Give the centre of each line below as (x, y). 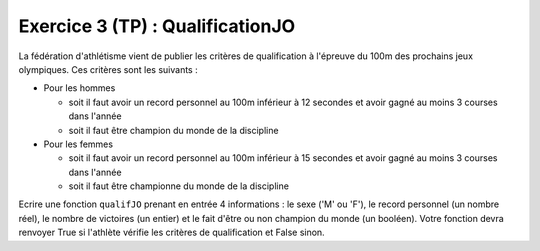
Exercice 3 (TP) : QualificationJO (157, 26)
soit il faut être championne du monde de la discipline (179, 186)
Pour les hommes (79, 88)
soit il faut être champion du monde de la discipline (173, 130)
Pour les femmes (78, 144)
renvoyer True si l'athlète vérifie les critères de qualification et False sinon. (171, 232)
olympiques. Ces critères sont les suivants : (108, 69)
